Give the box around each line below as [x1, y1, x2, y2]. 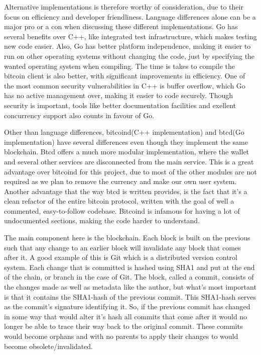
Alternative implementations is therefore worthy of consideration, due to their [4, 2, 243, 12]
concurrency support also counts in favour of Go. [4, 110, 155, 120]
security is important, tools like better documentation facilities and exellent [4, 100, 236, 110]
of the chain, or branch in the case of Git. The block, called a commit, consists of [4, 272, 254, 282]
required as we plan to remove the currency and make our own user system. [4, 176, 237, 187]
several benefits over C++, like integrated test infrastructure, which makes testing [4, 31, 257, 41]
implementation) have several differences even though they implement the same [4, 136, 248, 147]
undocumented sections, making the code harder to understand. [4, 215, 200, 226]
